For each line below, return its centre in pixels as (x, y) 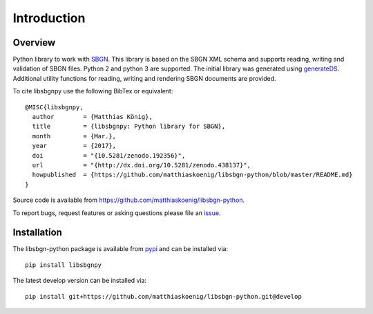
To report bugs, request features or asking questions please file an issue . (117, 213)
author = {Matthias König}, (93, 117)
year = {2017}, (74, 146)
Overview (34, 43)
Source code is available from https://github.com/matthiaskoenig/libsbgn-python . (129, 200)
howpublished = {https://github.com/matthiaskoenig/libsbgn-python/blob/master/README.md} (192, 175)
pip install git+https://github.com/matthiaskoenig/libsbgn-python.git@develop (163, 296)
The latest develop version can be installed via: (80, 281)
